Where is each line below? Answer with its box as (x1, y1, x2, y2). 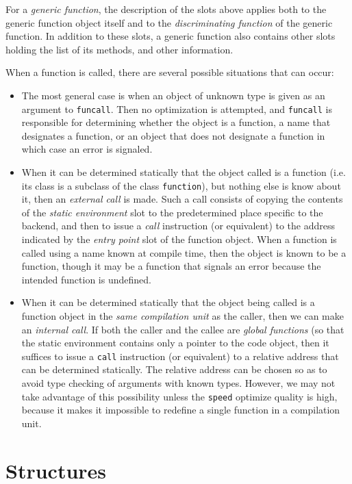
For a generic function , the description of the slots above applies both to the (5, 2, 327, 16)
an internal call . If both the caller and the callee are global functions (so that (21, 322, 344, 336)
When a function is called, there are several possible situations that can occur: (5, 65, 334, 79)
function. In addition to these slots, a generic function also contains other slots (5, 29, 336, 43)
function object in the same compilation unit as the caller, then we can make (21, 309, 344, 322)
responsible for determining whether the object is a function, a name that (21, 115, 331, 129)
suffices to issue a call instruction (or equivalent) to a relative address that (21, 348, 339, 363)
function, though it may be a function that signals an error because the (21, 259, 321, 273)
